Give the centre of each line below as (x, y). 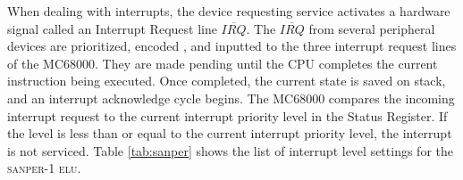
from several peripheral (372, 28)
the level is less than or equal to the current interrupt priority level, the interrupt (230, 133)
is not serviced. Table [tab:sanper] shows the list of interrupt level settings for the (230, 150)
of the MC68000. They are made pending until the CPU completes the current (223, 63)
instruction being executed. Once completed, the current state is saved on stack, (227, 81)
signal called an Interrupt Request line (112, 28)
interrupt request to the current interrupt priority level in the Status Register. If (227, 115)
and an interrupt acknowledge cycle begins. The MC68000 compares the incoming (231, 98)
